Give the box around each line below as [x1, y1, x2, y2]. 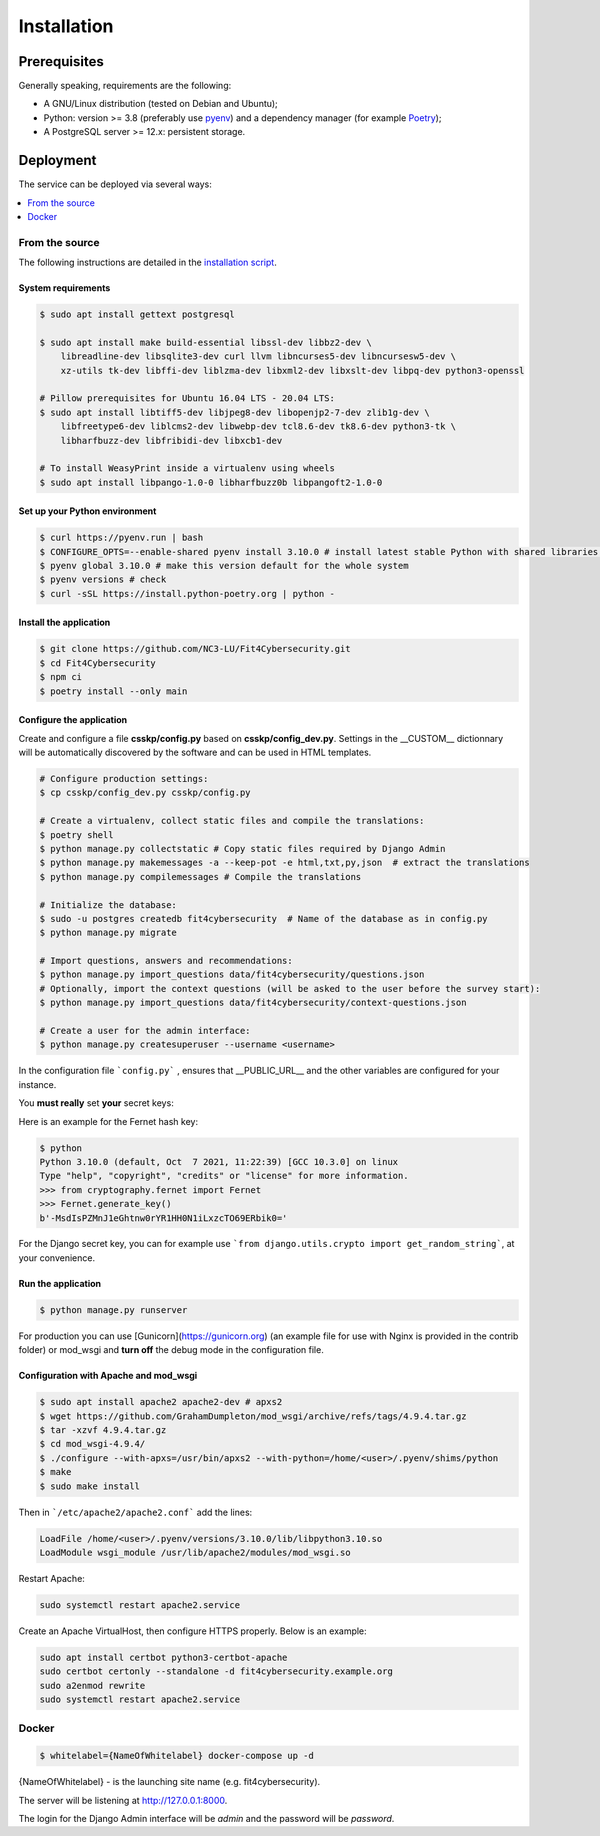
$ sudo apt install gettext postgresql [39, 309, 235, 320]
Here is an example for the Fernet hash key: [18, 1115, 199, 1127]
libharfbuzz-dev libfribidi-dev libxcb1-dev [60, 435, 283, 446]
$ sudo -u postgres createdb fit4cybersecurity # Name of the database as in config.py [39, 913, 489, 924]
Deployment [18, 152, 97, 169]
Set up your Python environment [18, 505, 157, 517]
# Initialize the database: [39, 899, 177, 910]
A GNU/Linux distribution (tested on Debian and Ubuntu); [43, 98, 279, 110]
